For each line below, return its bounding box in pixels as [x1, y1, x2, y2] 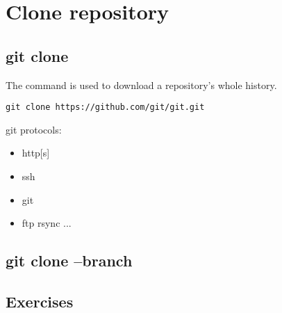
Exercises [6, 290, 74, 312]
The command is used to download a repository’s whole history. [6, 77, 277, 92]
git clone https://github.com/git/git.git [6, 102, 205, 113]
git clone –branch [6, 250, 133, 271]
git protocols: [6, 122, 62, 136]
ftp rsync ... [22, 216, 72, 230]
